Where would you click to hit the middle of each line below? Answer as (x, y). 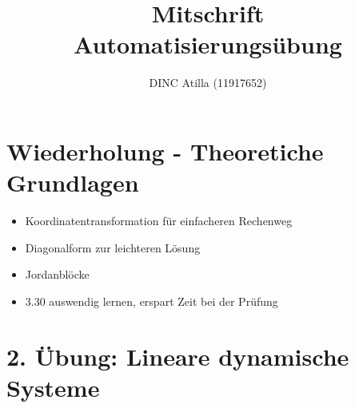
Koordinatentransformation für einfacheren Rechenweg (159, 221)
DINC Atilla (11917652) (208, 83)
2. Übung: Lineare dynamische (178, 356)
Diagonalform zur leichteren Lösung (113, 247)
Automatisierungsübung (208, 44)
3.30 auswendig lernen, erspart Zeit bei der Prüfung (152, 301)
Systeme (53, 387)
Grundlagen (73, 182)
